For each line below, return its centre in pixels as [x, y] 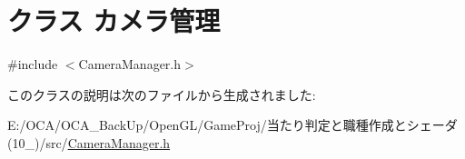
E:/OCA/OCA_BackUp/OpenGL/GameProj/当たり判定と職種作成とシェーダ [232, 125]
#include [33, 64]
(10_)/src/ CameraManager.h [89, 142]
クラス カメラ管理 [114, 20]
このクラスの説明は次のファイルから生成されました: [162, 94]
